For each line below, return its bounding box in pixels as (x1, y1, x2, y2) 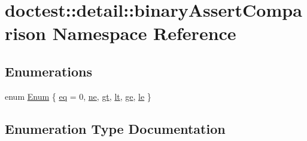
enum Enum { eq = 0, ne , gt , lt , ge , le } (5, 90, 151, 102)
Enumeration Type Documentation (5, 119, 226, 137)
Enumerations (5, 62, 93, 80)
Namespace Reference (52, 21, 236, 45)
